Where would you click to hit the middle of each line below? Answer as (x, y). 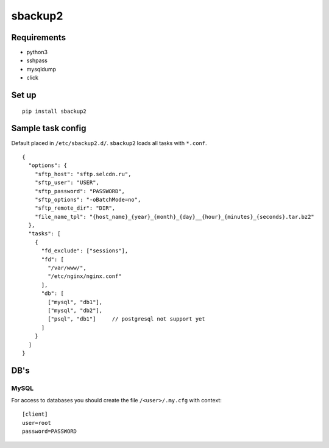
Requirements (39, 37)
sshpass (37, 60)
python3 (37, 52)
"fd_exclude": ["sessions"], (85, 251)
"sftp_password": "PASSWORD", (80, 191)
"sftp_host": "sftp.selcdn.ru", (83, 174)
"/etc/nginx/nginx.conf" (85, 276)
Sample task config (49, 128)
